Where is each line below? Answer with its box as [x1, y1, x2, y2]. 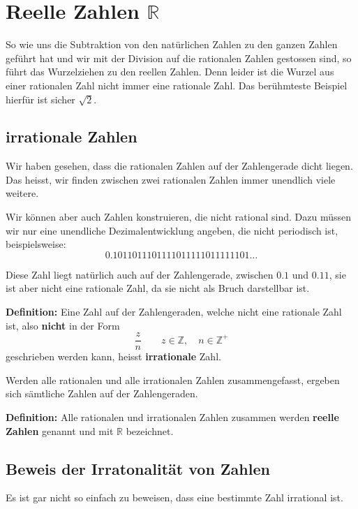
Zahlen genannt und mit [6, 423, 114, 438]
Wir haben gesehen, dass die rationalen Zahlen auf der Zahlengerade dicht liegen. [6, 158, 353, 173]
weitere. [6, 186, 39, 200]
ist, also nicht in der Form [6, 318, 120, 332]
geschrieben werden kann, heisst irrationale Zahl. [6, 349, 221, 364]
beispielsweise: [6, 237, 66, 251]
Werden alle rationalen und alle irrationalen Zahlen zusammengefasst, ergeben [6, 372, 340, 387]
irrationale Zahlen [6, 126, 137, 147]
